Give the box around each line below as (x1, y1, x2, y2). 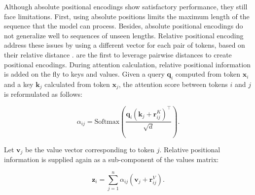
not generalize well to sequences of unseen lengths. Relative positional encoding (4, 30, 244, 40)
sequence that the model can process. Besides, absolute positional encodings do (4, 21, 243, 31)
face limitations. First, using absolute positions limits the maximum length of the (4, 11, 250, 21)
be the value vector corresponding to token (25, 144, 154, 154)
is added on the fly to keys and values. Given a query (4, 69, 165, 79)
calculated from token (44, 79, 110, 89)
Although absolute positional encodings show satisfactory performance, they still (4, 1, 248, 11)
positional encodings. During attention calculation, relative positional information (4, 59, 251, 69)
